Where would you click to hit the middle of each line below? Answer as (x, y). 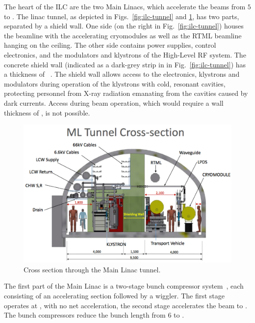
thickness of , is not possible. (47, 112)
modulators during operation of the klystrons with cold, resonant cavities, (115, 83)
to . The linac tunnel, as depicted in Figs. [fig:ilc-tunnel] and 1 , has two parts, (122, 16)
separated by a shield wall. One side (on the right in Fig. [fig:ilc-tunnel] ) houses (124, 26)
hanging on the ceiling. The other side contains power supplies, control (110, 45)
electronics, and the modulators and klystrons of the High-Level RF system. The (125, 54)
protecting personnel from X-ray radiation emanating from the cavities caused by (126, 93)
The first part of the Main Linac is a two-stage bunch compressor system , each (124, 286)
